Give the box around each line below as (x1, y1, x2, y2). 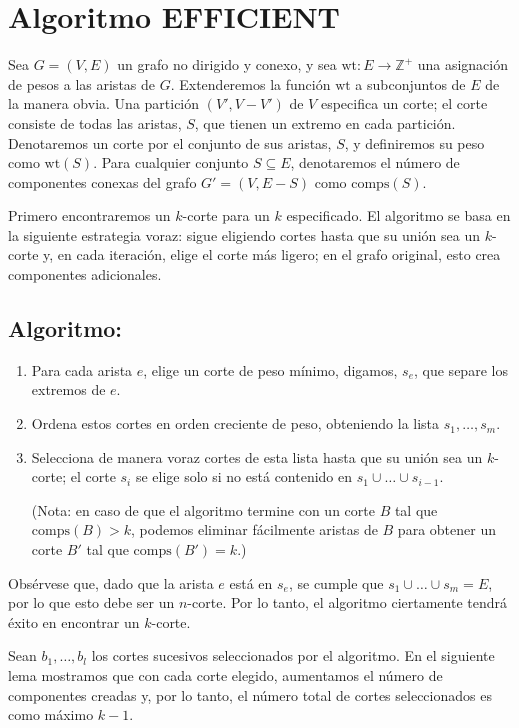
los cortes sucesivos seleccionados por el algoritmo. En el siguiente (91, 645, 495, 666)
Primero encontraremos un (8, 205, 171, 226)
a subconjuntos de (355, 73, 466, 94)
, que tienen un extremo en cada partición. (194, 112, 456, 133)
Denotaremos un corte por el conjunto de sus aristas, (8, 132, 332, 153)
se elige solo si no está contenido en (135, 466, 353, 487)
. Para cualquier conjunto (93, 152, 249, 173)
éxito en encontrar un (8, 611, 140, 632)
